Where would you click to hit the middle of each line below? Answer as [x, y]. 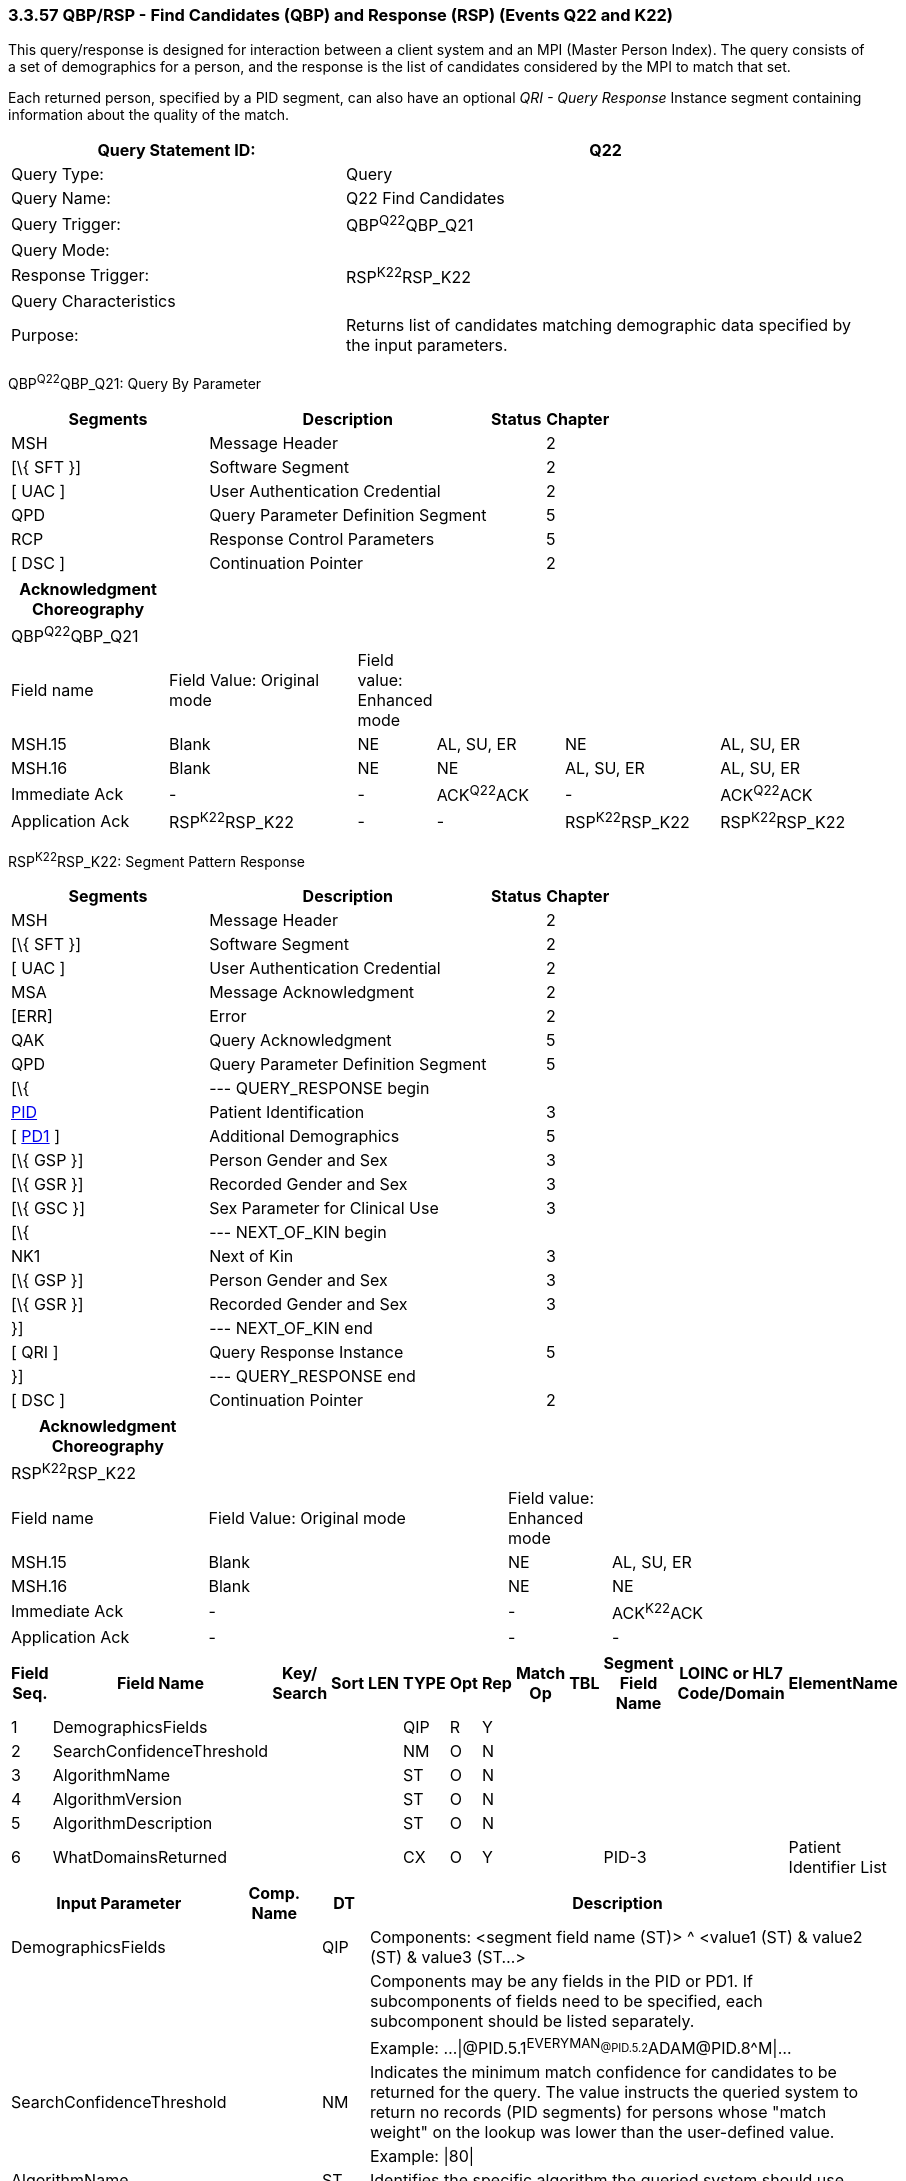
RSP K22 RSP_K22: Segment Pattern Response [157, 859]
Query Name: [61, 198]
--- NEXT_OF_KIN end [291, 1328]
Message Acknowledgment [312, 992]
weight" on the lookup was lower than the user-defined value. [602, 2132]
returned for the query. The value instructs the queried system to [614, 2092]
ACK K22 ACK [658, 1611]
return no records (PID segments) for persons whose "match [598, 2112]
